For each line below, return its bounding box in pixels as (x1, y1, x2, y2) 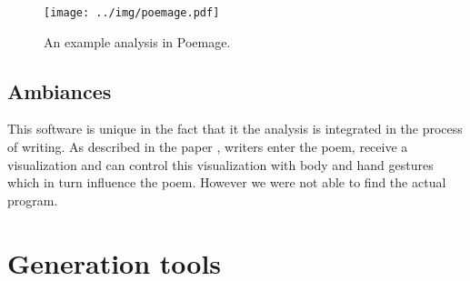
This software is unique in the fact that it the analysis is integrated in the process (7, 119, 463, 138)
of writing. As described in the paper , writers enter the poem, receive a (7, 137, 408, 156)
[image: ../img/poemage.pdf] (44, 6, 220, 19)
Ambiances (7, 76, 112, 105)
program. (7, 190, 58, 209)
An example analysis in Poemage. (44, 32, 231, 51)
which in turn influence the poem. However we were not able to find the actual (7, 173, 446, 192)
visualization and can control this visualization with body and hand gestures (7, 155, 434, 174)
